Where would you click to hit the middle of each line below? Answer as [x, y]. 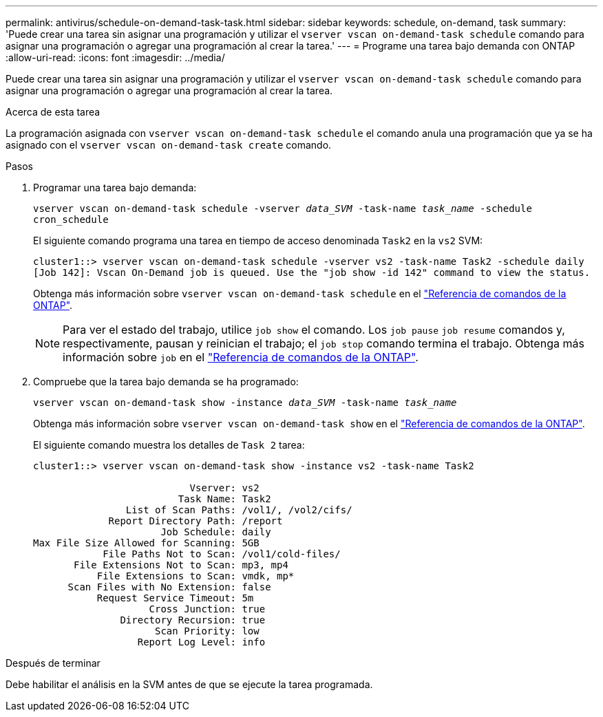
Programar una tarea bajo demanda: [115, 188]
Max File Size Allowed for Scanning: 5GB [146, 543]
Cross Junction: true [207, 609]
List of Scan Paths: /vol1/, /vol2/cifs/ [239, 510]
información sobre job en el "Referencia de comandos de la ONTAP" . [241, 357]
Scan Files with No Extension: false [169, 587]
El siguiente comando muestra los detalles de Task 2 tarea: [169, 445]
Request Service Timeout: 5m [175, 598]
